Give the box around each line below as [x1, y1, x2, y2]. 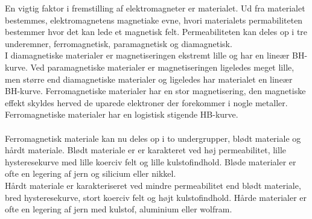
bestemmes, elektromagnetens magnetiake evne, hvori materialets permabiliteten [5, 13, 303, 26]
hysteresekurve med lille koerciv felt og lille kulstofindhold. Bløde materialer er [5, 155, 296, 168]
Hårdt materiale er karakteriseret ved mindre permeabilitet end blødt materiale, [5, 179, 301, 191]
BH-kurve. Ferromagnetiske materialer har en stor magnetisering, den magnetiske [5, 84, 306, 97]
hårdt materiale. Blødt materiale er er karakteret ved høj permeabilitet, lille [5, 144, 287, 156]
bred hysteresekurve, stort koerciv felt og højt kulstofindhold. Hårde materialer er [5, 191, 307, 203]
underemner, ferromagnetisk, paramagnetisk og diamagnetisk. [5, 37, 232, 49]
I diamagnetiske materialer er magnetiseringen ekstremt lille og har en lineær [5, 49, 290, 62]
